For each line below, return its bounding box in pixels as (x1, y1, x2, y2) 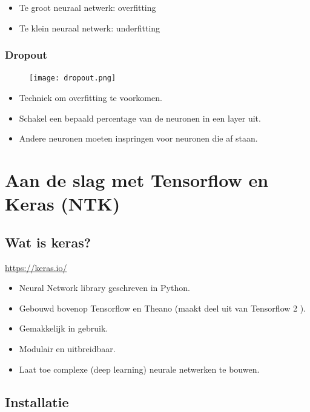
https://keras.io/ (5, 261, 67, 273)
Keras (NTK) (5, 191, 120, 216)
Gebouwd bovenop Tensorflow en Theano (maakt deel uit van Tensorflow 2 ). (19, 301, 306, 314)
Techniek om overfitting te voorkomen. (19, 91, 162, 104)
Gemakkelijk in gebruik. (19, 322, 108, 335)
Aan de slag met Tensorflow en (5, 168, 269, 192)
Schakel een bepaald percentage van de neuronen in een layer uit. (19, 111, 261, 124)
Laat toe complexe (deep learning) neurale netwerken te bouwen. (19, 362, 260, 375)
